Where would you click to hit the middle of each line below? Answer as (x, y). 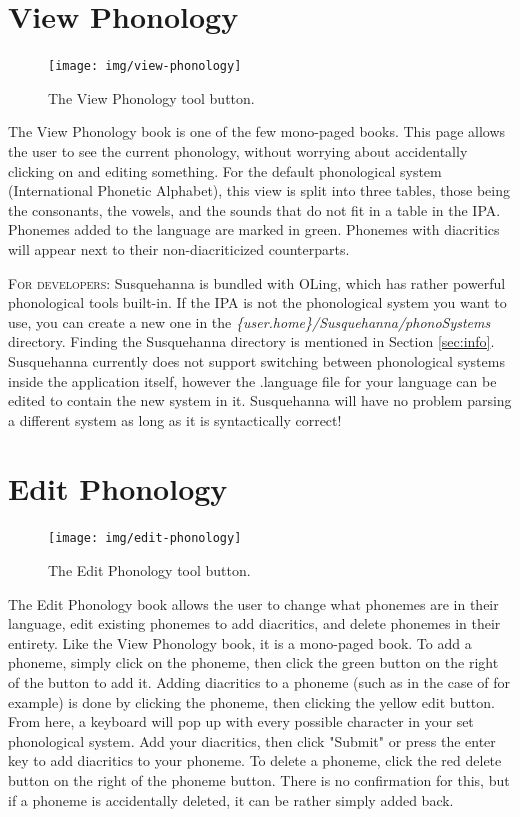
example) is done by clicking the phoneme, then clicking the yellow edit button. (251, 701)
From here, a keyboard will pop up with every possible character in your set (241, 721)
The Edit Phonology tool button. (149, 570)
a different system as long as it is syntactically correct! (175, 419)
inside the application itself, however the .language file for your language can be (252, 380)
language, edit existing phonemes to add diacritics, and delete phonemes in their (254, 623)
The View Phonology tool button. (151, 97)
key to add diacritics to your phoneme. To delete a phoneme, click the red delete (255, 760)
